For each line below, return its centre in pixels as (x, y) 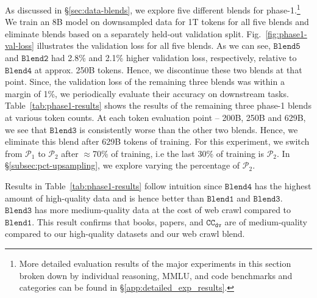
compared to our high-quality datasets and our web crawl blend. (125, 234)
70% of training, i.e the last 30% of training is (178, 153)
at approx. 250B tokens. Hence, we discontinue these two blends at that (168, 69)
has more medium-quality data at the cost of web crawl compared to (163, 210)
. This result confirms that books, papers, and (118, 221)
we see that (26, 129)
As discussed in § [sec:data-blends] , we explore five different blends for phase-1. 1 (153, 9)
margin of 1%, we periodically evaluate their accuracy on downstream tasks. (147, 93)
